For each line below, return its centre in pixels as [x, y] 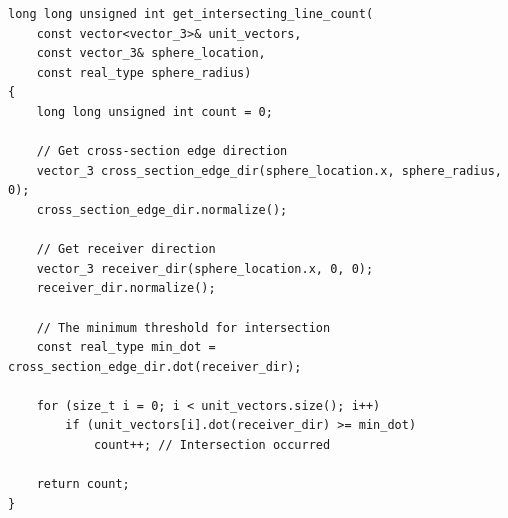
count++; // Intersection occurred [212, 445]
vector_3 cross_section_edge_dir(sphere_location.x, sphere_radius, [269, 170]
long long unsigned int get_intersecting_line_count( [191, 14]
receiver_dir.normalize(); [126, 288]
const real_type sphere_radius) [144, 72]
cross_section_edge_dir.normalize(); [162, 209]
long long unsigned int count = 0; [154, 111]
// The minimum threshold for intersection [183, 327]
